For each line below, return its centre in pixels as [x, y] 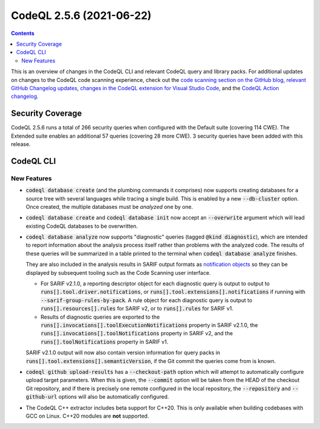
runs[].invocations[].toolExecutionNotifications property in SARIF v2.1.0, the [149, 325]
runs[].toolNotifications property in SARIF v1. [104, 342]
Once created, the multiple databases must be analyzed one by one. [109, 206]
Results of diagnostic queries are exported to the [100, 317]
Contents [23, 33]
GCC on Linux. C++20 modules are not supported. [87, 416]
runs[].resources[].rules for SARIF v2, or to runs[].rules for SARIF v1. [137, 309]
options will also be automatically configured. [114, 397]
